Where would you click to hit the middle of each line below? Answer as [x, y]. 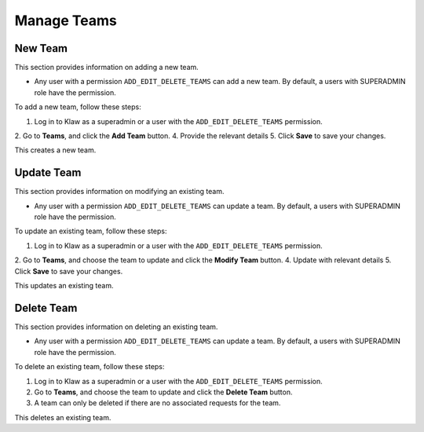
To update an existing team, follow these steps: [91, 231]
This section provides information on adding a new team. [107, 68]
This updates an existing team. [64, 286]
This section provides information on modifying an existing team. [119, 192]
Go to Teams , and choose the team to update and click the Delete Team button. [163, 392]
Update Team [48, 173]
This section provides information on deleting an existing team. [116, 327]
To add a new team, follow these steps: [78, 107]
